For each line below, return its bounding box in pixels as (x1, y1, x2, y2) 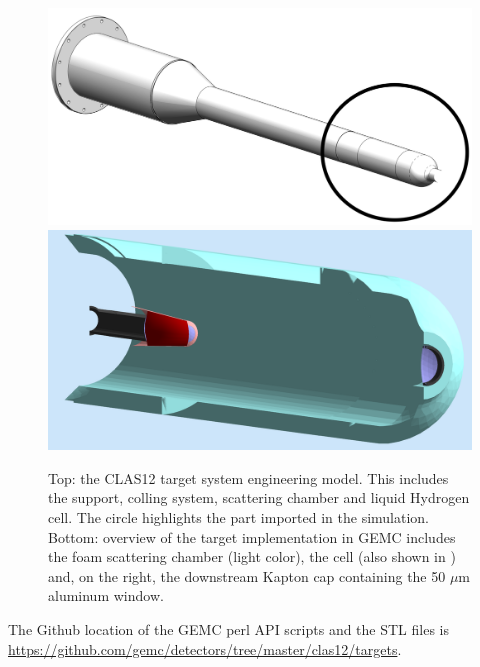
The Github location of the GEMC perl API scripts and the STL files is (8, 619, 450, 639)
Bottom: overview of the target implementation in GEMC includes (48, 526, 456, 547)
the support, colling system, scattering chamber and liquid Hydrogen (48, 487, 470, 508)
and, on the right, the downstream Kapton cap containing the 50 (48, 565, 446, 586)
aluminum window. (48, 585, 164, 606)
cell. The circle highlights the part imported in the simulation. (48, 507, 430, 528)
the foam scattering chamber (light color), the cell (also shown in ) (48, 546, 456, 567)
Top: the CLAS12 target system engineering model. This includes (48, 467, 449, 488)
